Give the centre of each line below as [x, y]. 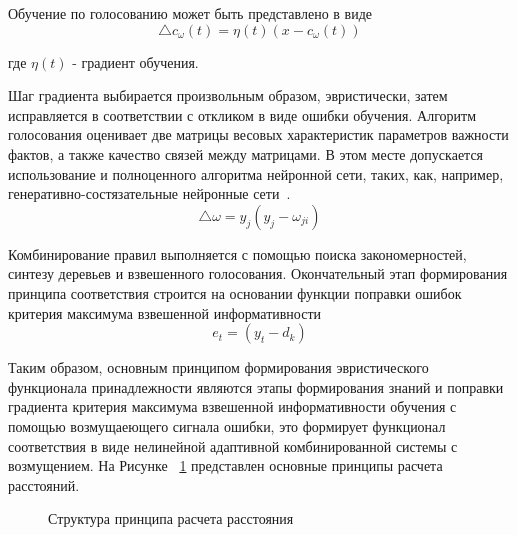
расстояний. [44, 484]
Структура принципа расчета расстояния [171, 518]
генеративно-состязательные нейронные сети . [149, 193]
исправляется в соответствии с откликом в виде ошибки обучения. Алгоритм [242, 114]
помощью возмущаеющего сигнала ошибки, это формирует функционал [227, 425]
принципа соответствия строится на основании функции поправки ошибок [235, 292]
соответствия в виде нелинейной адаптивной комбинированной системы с [233, 445]
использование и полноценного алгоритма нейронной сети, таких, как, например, [256, 173]
